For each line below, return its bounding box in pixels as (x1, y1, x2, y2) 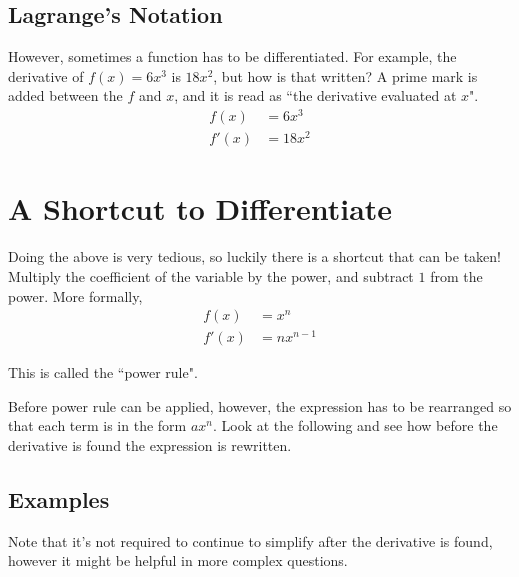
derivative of (8, 65, 84, 86)
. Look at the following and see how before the (213, 415, 498, 436)
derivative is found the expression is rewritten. (8, 435, 292, 456)
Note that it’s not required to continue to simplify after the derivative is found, (8, 530, 493, 551)
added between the (8, 85, 123, 106)
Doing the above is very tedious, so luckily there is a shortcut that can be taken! (8, 246, 502, 267)
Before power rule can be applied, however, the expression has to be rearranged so (8, 395, 512, 416)
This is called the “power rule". (8, 362, 198, 383)
